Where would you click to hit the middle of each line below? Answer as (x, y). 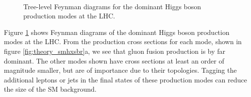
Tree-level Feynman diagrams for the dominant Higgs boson (112, 6)
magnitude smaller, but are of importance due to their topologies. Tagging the (120, 70)
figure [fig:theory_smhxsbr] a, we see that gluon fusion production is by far (115, 51)
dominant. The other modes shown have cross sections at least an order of (114, 60)
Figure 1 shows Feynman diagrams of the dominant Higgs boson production (117, 32)
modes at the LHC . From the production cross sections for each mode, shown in (123, 41)
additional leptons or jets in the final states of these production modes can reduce (125, 79)
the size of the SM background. (50, 89)
